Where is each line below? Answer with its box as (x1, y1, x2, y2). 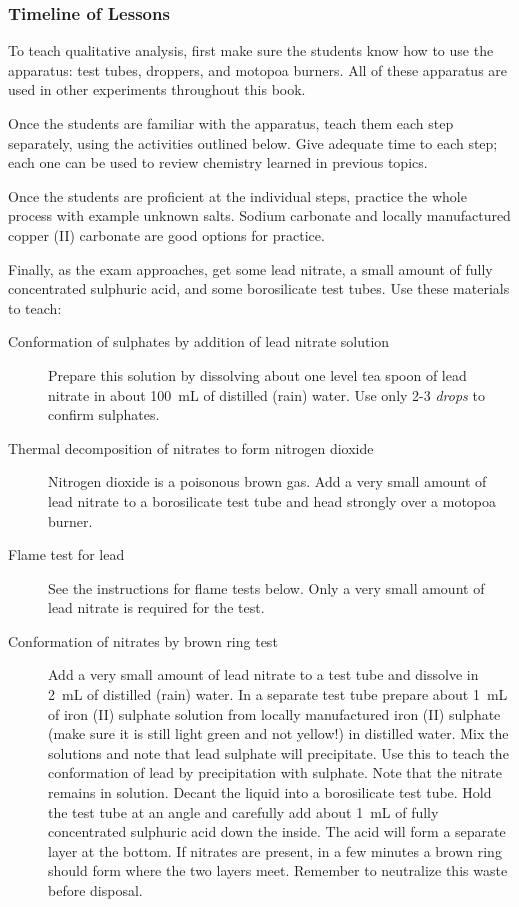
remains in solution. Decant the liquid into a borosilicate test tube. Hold (48, 782, 492, 803)
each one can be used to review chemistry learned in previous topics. (8, 152, 428, 173)
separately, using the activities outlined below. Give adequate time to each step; (8, 132, 498, 153)
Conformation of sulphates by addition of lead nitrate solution (8, 331, 390, 352)
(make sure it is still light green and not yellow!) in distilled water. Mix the (48, 723, 509, 744)
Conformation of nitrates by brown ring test (8, 630, 278, 651)
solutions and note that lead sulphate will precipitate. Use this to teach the (48, 742, 509, 763)
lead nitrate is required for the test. (48, 597, 265, 618)
